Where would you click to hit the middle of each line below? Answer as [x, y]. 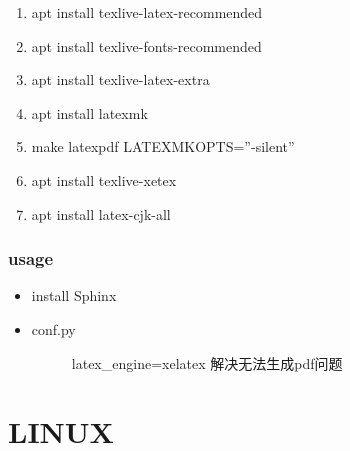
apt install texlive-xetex [104, 179]
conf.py [53, 328]
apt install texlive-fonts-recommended [146, 45]
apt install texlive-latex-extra [120, 79]
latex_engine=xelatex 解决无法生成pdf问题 [207, 362]
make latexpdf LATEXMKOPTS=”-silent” [163, 146]
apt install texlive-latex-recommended [147, 12]
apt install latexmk [89, 112]
